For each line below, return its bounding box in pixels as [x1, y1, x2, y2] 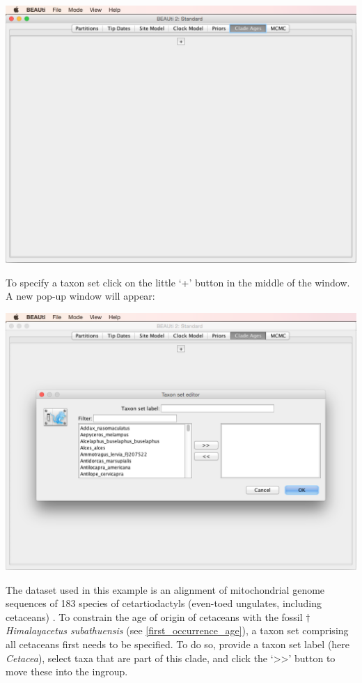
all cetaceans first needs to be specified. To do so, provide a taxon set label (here [6, 637, 350, 652]
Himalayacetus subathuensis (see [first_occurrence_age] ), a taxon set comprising [6, 623, 349, 638]
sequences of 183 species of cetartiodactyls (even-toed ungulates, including [6, 596, 322, 611]
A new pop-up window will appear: [6, 289, 155, 303]
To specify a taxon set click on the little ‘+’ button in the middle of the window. [6, 275, 350, 289]
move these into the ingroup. [6, 664, 128, 679]
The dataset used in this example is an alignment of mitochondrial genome [6, 582, 325, 597]
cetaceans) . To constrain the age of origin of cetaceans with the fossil [6, 609, 303, 624]
